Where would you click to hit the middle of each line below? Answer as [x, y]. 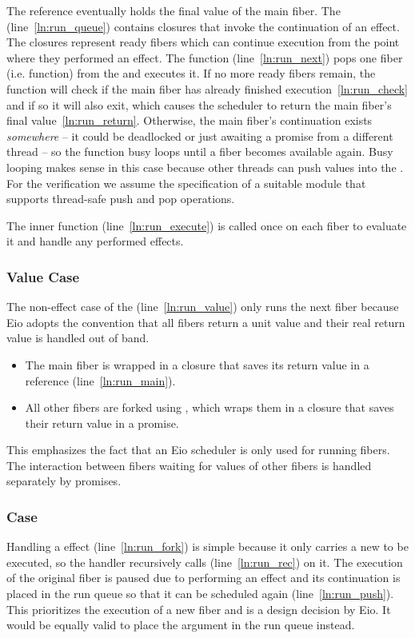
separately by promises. [64, 481]
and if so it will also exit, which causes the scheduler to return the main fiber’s [199, 104]
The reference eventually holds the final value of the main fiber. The [174, 10]
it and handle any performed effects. [95, 241]
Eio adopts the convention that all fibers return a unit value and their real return [206, 322]
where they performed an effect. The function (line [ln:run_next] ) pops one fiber [205, 57]
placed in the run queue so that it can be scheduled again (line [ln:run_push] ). [200, 594]
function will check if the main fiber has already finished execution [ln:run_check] [207, 88]
